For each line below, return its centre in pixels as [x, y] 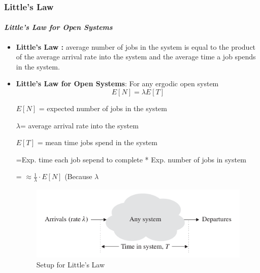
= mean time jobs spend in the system [97, 142]
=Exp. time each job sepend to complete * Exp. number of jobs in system [131, 159]
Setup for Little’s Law [71, 264]
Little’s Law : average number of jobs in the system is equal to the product [136, 46]
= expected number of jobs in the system [103, 108]
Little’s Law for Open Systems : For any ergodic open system [117, 83]
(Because [78, 176]
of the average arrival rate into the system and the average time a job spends [136, 57]
